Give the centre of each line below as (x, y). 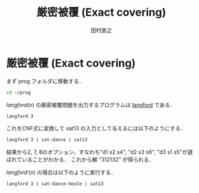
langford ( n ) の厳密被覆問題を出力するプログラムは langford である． (91, 105)
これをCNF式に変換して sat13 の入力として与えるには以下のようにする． (96, 128)
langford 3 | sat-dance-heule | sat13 (55, 184)
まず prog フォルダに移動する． (45, 81)
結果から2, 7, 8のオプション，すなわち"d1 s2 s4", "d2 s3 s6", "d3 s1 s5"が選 (99, 152)
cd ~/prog (19, 92)
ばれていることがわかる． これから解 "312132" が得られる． (81, 160)
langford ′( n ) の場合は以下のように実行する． (61, 172)
